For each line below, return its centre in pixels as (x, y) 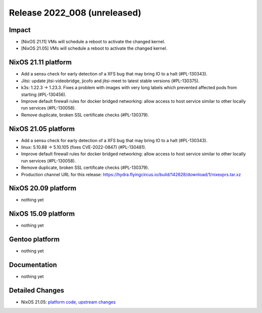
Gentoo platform (34, 239)
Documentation (33, 265)
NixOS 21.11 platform (41, 63)
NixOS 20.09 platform (43, 188)
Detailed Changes (37, 290)
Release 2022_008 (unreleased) (75, 13)
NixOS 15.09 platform (42, 214)
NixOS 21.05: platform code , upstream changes (68, 302)
